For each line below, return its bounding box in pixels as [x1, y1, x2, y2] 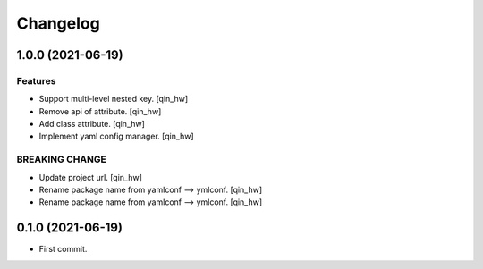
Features [16, 74, 56, 87]
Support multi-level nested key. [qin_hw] [38, 94, 189, 105]
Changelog [16, 13, 100, 33]
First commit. [38, 244, 88, 255]
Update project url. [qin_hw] [38, 172, 143, 182]
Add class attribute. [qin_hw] [38, 119, 145, 130]
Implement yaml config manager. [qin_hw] [38, 130, 194, 142]
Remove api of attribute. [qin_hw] [38, 105, 162, 116]
